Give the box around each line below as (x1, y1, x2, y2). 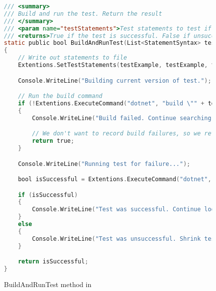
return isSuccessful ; (18, 258, 88, 265)
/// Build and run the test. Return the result (4, 10, 162, 17)
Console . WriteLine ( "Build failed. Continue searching (32, 114, 212, 122)
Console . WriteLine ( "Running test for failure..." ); (18, 160, 190, 167)
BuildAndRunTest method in (4, 279, 92, 289)
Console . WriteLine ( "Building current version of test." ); (18, 77, 212, 84)
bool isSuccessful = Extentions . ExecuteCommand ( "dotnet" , (18, 176, 212, 183)
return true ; (32, 137, 75, 145)
